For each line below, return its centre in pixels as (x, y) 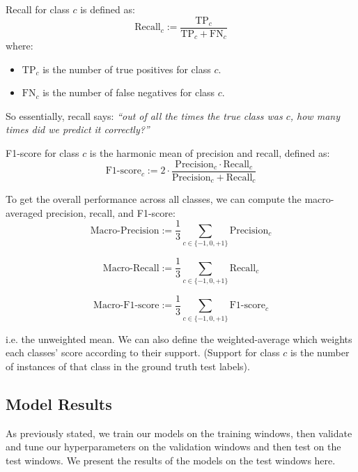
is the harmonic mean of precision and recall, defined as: (210, 153)
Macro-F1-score (126, 306)
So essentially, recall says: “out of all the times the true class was (144, 115)
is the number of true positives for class (127, 69)
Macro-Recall (131, 268)
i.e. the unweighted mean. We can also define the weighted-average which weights (179, 338)
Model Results (59, 403)
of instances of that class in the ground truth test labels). (128, 366)
